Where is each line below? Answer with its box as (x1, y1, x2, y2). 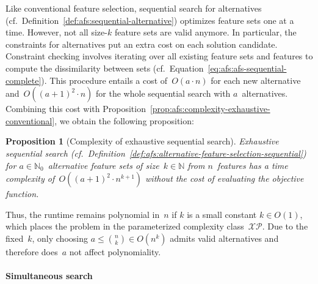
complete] (5, 73, 42, 86)
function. (5, 187, 39, 200)
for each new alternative (211, 73, 301, 86)
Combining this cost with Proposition (5, 102, 146, 115)
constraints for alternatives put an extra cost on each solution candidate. (5, 37, 278, 50)
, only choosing (32, 231, 88, 244)
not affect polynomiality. (69, 245, 161, 258)
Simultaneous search (5, 269, 93, 282)
